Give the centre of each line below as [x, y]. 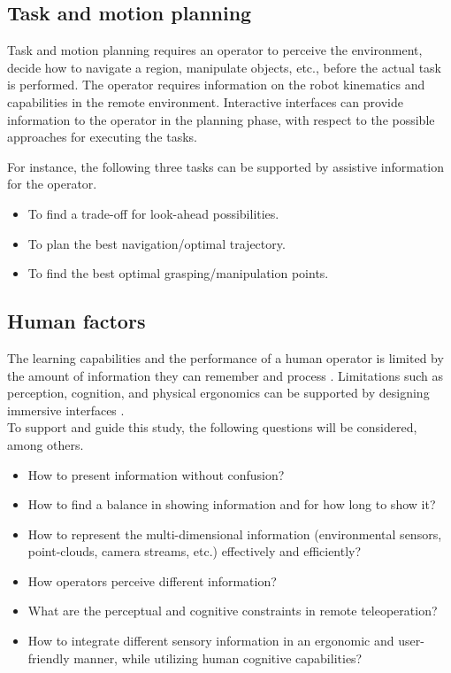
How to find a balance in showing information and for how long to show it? [232, 504]
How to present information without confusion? [156, 474]
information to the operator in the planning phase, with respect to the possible [221, 119]
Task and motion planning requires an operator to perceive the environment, [215, 50]
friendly [49, 658]
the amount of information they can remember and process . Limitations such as [225, 375]
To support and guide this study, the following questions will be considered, [212, 427]
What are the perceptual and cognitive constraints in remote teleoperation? [233, 611]
